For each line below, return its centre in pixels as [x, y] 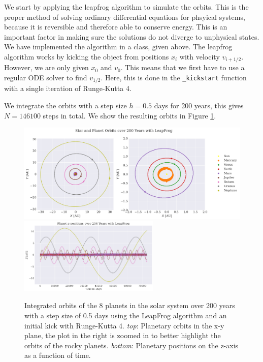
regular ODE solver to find [46, 78]
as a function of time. [58, 355]
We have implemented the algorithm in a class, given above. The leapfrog [118, 47]
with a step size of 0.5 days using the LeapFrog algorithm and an [126, 315]
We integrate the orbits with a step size [65, 105]
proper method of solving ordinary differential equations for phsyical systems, [125, 17]
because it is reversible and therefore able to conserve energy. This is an [116, 27]
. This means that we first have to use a [183, 67]
